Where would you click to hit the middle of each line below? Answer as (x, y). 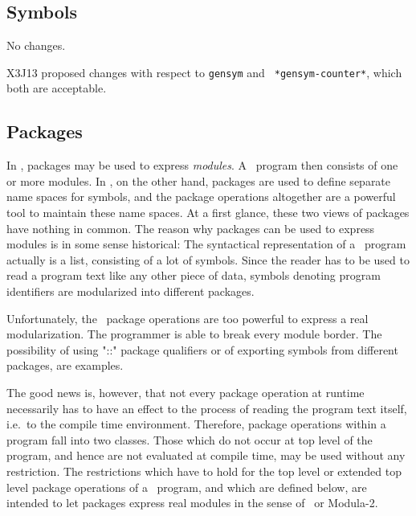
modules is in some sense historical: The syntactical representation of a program (206, 244)
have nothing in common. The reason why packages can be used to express (191, 228)
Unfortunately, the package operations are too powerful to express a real (188, 318)
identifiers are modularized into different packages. (131, 291)
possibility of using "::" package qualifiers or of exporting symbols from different (202, 349)
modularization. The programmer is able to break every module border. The (194, 334)
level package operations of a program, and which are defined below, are (187, 487)
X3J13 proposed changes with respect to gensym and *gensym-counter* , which (204, 72)
